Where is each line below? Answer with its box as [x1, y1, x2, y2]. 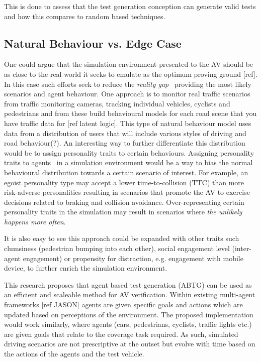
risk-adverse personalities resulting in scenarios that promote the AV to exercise [4, 187, 250, 197]
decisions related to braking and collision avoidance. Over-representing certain [4, 196, 244, 207]
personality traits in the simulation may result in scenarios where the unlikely [4, 206, 242, 217]
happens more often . [4, 216, 66, 226]
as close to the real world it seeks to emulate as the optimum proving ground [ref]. [4, 68, 257, 79]
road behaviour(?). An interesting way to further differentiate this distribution [4, 138, 245, 148]
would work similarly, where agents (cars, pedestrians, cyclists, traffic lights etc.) [4, 319, 252, 329]
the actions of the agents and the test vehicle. [4, 348, 144, 359]
